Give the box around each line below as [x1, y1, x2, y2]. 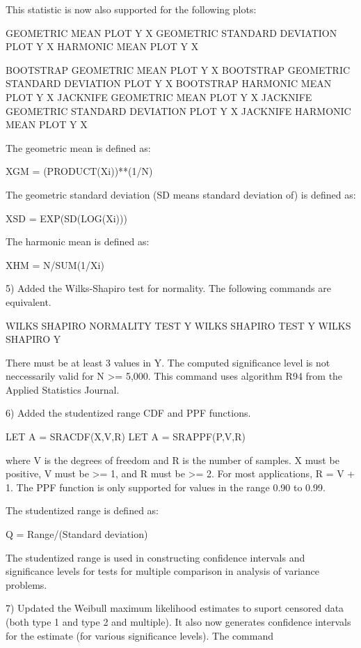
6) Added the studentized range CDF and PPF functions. [6, 406, 251, 420]
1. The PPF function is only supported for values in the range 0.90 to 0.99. [6, 479, 326, 494]
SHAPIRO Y [6, 332, 61, 346]
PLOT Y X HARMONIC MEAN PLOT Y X [6, 39, 199, 54]
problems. [6, 577, 47, 592]
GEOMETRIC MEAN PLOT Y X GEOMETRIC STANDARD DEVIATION [6, 25, 337, 40]
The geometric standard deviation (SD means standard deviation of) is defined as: [6, 187, 356, 201]
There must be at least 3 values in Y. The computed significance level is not [6, 355, 330, 369]
